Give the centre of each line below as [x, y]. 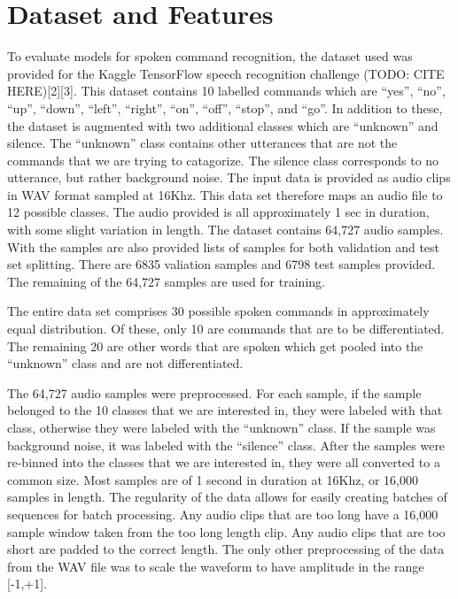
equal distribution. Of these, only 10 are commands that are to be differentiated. [226, 329]
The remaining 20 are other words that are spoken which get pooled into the [215, 346]
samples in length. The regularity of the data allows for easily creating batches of [227, 497]
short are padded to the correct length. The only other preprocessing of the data [226, 549]
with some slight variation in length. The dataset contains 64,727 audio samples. [225, 230]
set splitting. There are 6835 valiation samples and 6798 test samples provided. [221, 264]
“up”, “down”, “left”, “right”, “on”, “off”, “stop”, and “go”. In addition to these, [225, 108]
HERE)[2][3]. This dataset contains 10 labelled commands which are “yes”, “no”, [226, 91]
